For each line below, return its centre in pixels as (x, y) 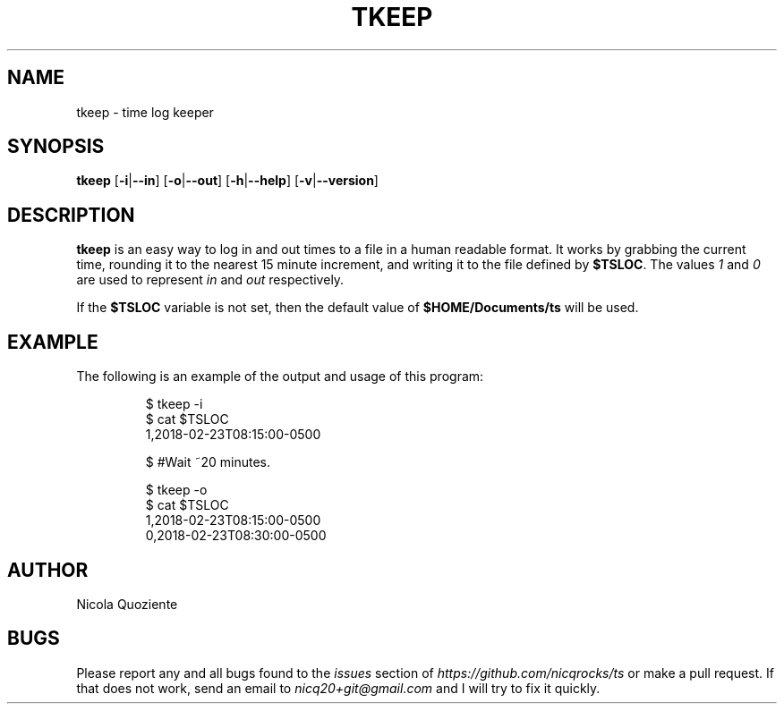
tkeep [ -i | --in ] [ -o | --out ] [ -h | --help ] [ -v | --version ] (227, 181)
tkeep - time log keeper (145, 112)
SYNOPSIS (56, 147)
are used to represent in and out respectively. (210, 280)
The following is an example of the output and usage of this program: (280, 377)
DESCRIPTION (71, 215)
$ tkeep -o (176, 490)
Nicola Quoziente (127, 604)
